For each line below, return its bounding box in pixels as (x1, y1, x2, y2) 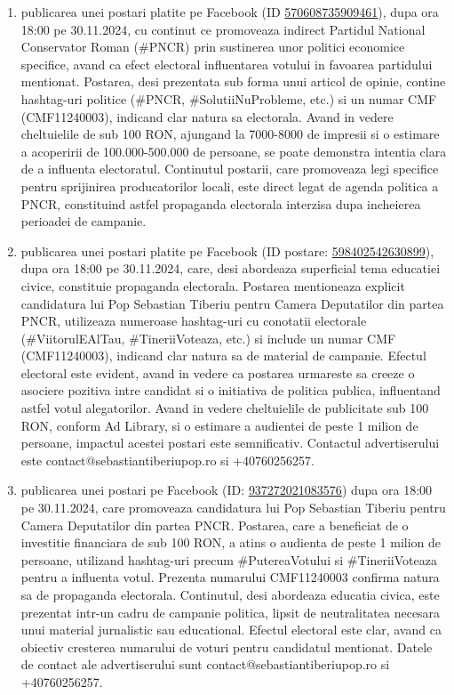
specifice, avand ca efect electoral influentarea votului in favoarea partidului (20, 54, 433, 73)
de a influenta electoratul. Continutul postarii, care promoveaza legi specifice (20, 159, 439, 178)
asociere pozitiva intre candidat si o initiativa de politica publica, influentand (20, 381, 441, 400)
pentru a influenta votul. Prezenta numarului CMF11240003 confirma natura (20, 568, 440, 586)
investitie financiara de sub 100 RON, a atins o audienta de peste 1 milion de (20, 533, 442, 552)
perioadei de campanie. (20, 212, 147, 230)
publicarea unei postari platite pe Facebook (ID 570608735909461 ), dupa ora (20, 3, 439, 20)
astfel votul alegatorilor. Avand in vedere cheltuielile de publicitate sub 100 (20, 399, 429, 417)
